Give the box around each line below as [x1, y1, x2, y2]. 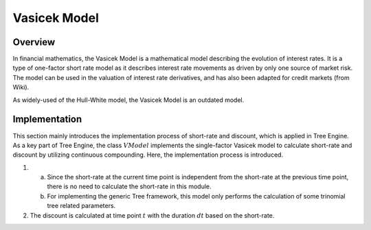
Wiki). [12, 83, 30, 92]
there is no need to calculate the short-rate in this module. [47, 182, 212, 191]
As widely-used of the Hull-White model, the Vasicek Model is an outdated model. [12, 96, 245, 104]
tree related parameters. [47, 202, 116, 210]
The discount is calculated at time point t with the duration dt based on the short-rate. [30, 211, 275, 219]
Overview [12, 36, 56, 48]
